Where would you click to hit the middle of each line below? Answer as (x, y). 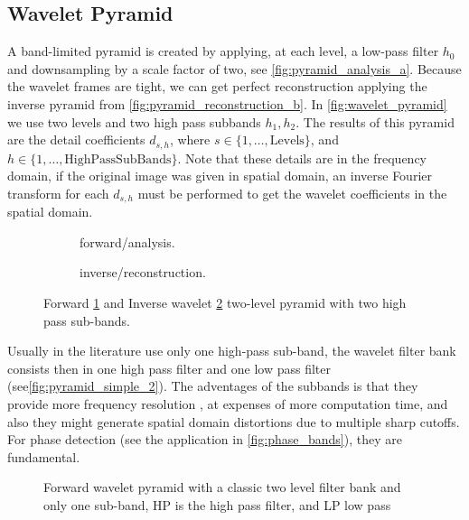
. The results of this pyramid (375, 121)
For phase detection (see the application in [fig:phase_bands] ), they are (205, 439)
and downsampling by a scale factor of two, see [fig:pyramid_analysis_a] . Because (234, 68)
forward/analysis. (127, 241)
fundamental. (44, 456)
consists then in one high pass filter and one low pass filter (169, 368)
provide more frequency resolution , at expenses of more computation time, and (228, 404)
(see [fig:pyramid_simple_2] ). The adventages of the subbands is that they (213, 386)
